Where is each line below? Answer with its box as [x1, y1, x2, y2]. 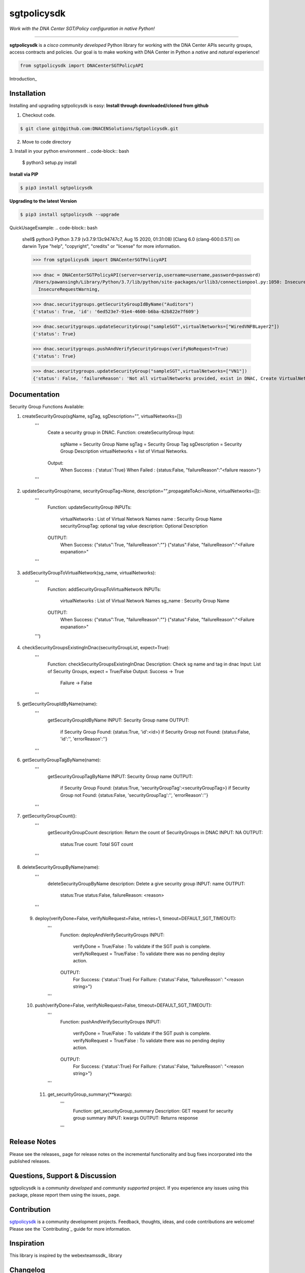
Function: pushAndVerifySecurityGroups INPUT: [60, 1018, 161, 1025]
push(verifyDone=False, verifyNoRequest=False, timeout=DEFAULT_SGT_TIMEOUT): [35, 1002, 212, 1008]
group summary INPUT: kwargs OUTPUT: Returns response [73, 1115, 198, 1121]
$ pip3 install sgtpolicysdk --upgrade [20, 211, 119, 217]
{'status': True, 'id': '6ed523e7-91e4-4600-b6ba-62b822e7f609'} [33, 309, 199, 314]
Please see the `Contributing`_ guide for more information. [9, 1226, 132, 1232]
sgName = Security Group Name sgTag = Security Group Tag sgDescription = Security [60, 441, 242, 447]
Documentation [9, 390, 60, 399]
